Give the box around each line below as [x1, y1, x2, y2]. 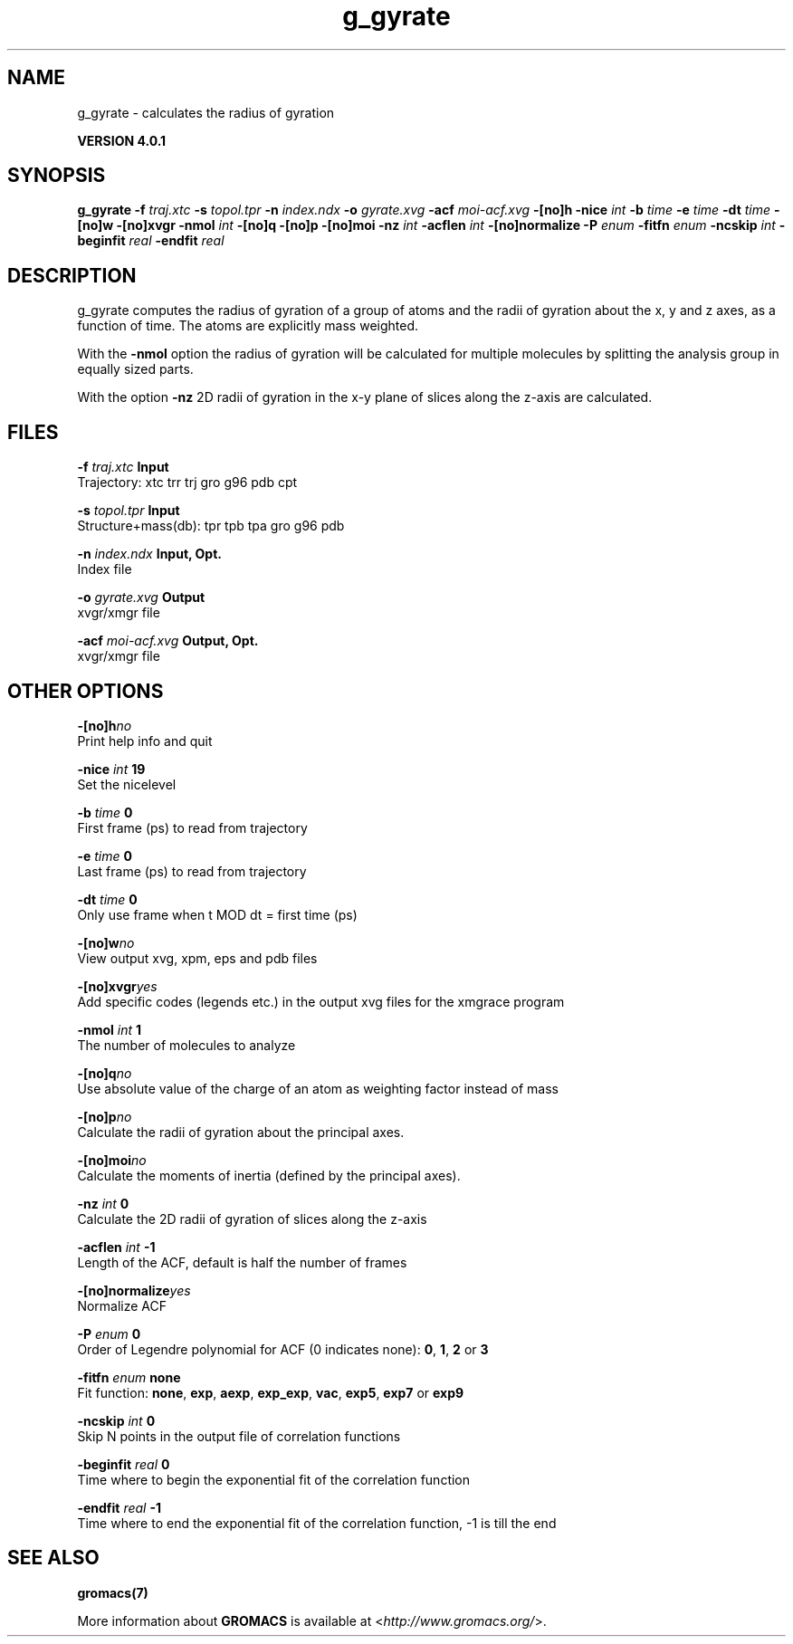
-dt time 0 [77, 891, 138, 907]
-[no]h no [77, 717, 132, 733]
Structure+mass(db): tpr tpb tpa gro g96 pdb [77, 518, 345, 534]
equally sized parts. [77, 361, 194, 378]
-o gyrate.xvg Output [77, 589, 205, 606]
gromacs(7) [77, 1584, 148, 1601]
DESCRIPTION [7, 263, 137, 287]
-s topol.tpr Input [77, 502, 180, 519]
